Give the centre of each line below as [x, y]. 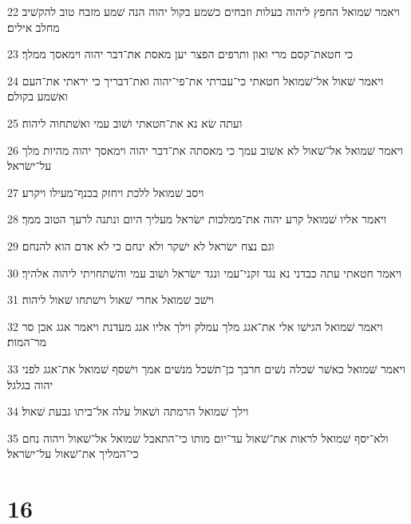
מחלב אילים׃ [34, 27]
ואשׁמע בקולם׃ [38, 96]
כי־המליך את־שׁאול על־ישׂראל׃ [73, 453]
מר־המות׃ [27, 342]
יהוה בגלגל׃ [30, 384]
